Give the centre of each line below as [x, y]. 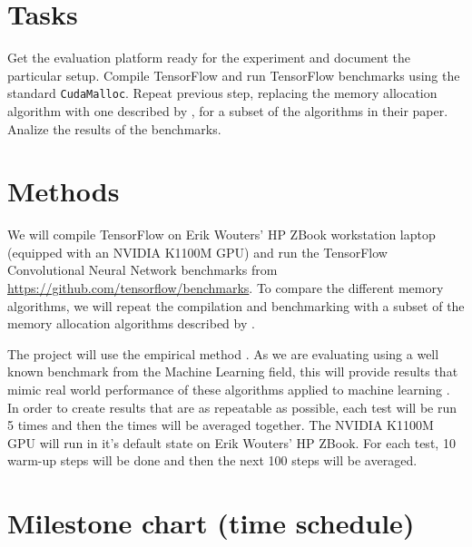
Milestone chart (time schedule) [211, 523]
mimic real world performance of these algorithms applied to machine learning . [229, 390]
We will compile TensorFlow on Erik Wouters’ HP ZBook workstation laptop [221, 234]
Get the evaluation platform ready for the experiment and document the [209, 58]
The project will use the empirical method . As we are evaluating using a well [223, 353]
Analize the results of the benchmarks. [114, 128]
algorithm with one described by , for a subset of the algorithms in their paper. [228, 110]
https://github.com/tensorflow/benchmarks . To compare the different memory [226, 288]
